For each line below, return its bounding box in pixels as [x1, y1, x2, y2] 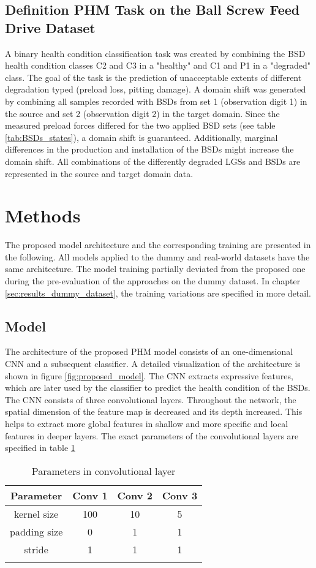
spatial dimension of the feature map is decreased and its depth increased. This [5, 405, 303, 418]
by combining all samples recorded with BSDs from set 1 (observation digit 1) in [5, 94, 307, 107]
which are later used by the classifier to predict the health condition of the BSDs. [5, 381, 310, 394]
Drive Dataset [5, 18, 96, 37]
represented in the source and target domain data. [5, 167, 194, 180]
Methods [5, 203, 81, 228]
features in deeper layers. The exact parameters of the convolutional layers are [5, 429, 299, 442]
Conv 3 [162, 488, 198, 502]
